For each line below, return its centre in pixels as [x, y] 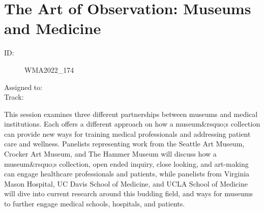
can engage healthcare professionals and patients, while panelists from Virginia [127, 174]
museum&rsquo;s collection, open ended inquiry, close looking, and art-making [126, 163]
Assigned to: [23, 87]
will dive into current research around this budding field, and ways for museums [129, 193]
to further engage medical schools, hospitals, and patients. [95, 204]
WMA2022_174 [49, 69]
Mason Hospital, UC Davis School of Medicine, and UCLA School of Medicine [126, 183]
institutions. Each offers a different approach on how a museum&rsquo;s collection [132, 124]
